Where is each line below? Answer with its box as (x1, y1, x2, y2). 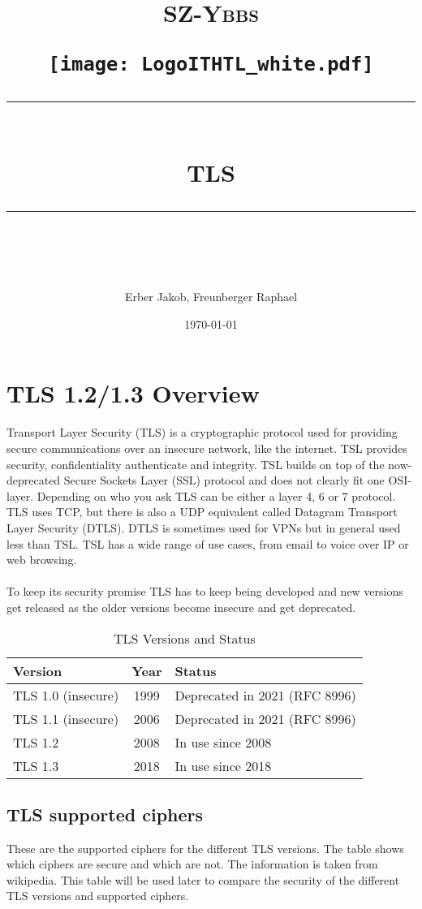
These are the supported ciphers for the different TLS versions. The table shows (6, 839, 404, 856)
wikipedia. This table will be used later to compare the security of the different (6, 871, 400, 888)
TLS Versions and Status (114, 628, 256, 648)
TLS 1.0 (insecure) (13, 685, 119, 704)
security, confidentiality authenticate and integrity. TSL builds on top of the (6, 455, 385, 472)
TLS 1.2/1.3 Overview (6, 377, 260, 410)
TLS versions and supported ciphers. (6, 887, 189, 904)
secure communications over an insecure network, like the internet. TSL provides (6, 439, 407, 456)
